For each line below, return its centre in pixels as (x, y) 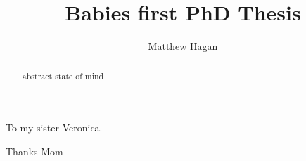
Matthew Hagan (183, 46)
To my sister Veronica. (54, 128)
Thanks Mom (34, 151)
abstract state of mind (63, 76)
